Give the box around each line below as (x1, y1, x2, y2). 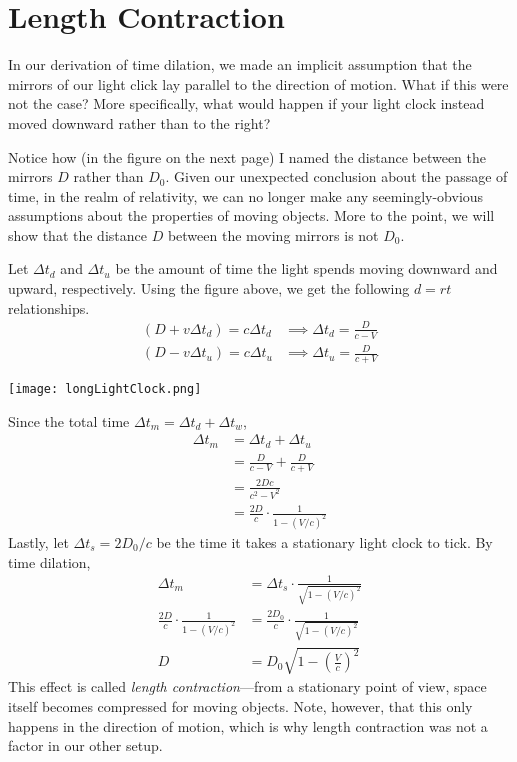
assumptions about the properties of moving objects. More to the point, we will (8, 205, 495, 226)
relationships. (8, 297, 90, 318)
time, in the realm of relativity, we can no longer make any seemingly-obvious (8, 185, 484, 206)
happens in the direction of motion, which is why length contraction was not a (8, 715, 488, 736)
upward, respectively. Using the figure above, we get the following (8, 278, 410, 299)
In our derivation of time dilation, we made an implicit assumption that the (8, 54, 472, 75)
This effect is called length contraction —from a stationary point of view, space (8, 676, 487, 697)
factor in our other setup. (8, 735, 163, 756)
